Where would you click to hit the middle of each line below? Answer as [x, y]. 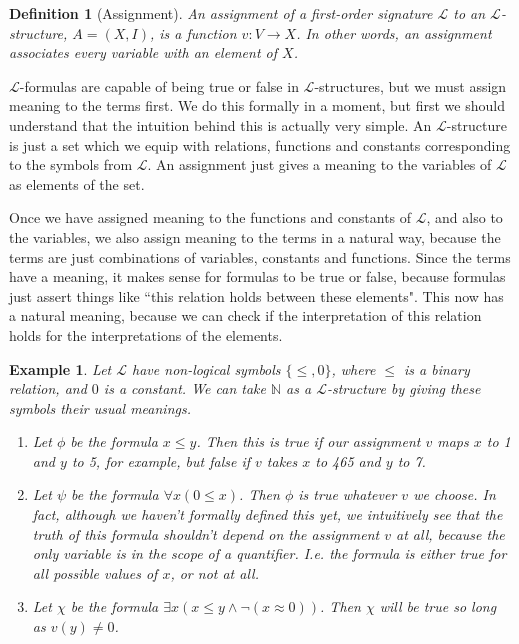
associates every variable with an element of [143, 52]
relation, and [48, 388]
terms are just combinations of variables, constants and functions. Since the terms [260, 256]
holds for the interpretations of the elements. [146, 334]
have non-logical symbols [206, 368]
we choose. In [454, 494]
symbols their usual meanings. [100, 407]
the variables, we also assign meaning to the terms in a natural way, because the [255, 236]
